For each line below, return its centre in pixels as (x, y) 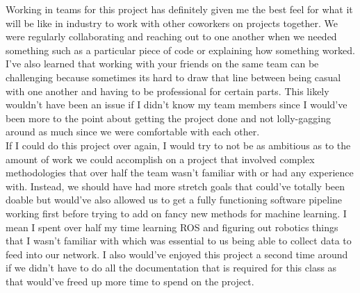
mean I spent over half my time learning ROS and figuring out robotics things (172, 227)
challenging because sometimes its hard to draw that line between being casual (173, 77)
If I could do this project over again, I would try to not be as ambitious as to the (178, 145)
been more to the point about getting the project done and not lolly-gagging (168, 118)
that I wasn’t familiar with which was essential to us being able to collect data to (179, 241)
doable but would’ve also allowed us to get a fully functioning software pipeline (174, 200)
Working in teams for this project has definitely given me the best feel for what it (179, 9)
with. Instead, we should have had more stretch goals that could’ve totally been (175, 186)
